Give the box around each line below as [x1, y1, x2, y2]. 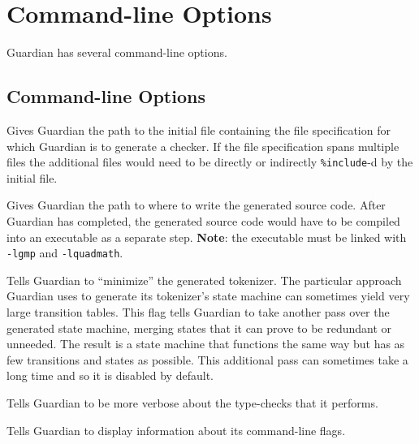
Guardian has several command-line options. [6, 44, 227, 61]
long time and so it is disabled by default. [6, 367, 214, 384]
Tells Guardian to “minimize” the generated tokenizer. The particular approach [6, 271, 402, 288]
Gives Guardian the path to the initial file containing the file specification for [6, 121, 391, 138]
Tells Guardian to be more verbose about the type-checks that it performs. [6, 394, 378, 411]
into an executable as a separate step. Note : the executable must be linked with [6, 228, 407, 245]
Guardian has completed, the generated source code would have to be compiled [6, 212, 400, 229]
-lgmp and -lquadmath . [6, 244, 123, 261]
